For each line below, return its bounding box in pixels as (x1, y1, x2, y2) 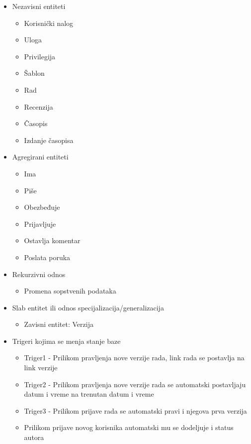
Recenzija (24, 101, 53, 112)
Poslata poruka (24, 252, 71, 262)
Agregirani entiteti (12, 151, 69, 162)
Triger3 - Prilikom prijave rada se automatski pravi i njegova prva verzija (24, 405, 247, 416)
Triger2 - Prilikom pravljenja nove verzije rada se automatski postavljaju (24, 379, 246, 389)
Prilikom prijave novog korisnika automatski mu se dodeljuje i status (24, 422, 234, 433)
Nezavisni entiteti (12, 1, 66, 11)
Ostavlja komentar (24, 235, 81, 246)
